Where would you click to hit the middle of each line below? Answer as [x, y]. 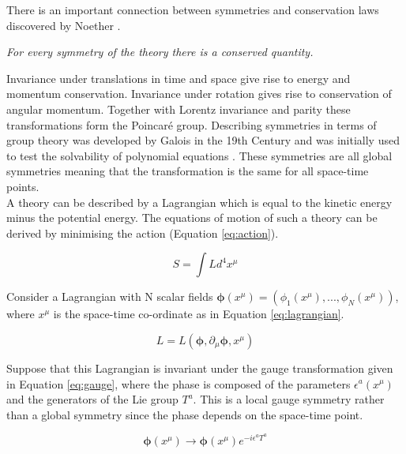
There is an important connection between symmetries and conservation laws [193, 9]
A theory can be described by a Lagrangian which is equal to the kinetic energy [199, 202]
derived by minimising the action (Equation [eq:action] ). [143, 233]
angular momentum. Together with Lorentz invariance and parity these [179, 109]
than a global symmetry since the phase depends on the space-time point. [185, 414]
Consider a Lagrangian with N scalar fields [110, 296]
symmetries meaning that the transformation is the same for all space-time [188, 171]
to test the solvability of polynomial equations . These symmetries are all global [199, 155]
